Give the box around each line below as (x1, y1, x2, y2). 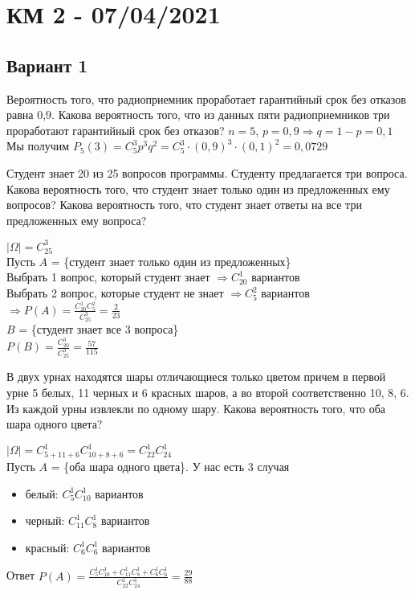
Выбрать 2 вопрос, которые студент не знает (6, 285, 224, 301)
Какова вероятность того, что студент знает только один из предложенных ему (6, 180, 390, 197)
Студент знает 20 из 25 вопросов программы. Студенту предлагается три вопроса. (6, 164, 408, 181)
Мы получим (6, 137, 70, 154)
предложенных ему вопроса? (6, 211, 147, 228)
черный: (25, 512, 65, 529)
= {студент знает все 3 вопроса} (18, 321, 179, 338)
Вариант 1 (6, 52, 88, 77)
